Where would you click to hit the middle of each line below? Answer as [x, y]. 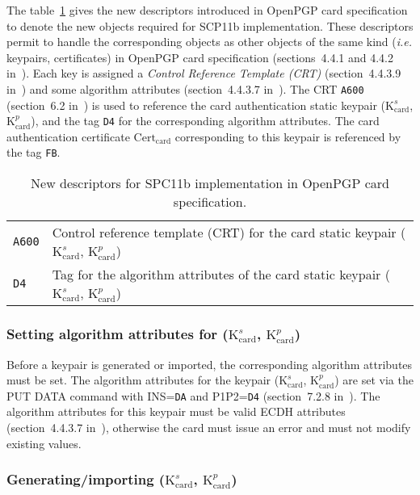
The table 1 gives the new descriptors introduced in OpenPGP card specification [207, 10]
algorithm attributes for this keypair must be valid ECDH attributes [176, 411]
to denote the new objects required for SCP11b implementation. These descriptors [210, 25]
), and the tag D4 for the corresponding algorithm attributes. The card [205, 121]
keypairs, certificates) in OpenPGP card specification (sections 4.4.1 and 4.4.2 [200, 57]
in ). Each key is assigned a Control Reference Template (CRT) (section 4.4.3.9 [204, 73]
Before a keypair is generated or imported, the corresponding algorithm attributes [210, 364]
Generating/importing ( [86, 479]
